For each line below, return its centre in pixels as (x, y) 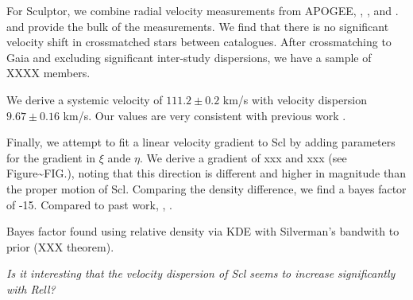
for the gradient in (51, 157)
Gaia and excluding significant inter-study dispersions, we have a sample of (189, 57)
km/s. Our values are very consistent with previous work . (205, 115)
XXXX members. (48, 73)
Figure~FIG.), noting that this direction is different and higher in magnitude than (206, 173)
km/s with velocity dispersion (295, 99)
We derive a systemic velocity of (85, 99)
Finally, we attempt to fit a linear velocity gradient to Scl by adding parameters (201, 142)
